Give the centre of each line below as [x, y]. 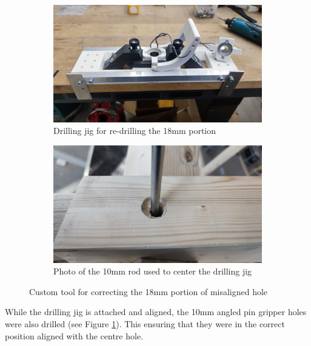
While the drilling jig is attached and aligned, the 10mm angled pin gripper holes [156, 312]
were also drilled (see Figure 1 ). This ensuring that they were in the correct [145, 323]
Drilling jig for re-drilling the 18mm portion [135, 131]
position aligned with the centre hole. [74, 335]
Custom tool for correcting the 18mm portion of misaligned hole [149, 291]
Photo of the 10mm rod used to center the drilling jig [153, 271]
